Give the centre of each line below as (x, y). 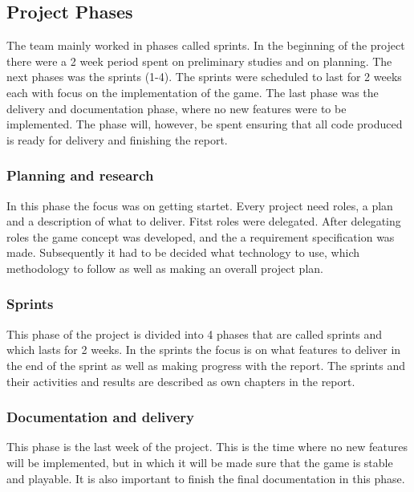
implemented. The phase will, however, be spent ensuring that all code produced (205, 124)
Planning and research (80, 175)
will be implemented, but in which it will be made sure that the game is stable (200, 462)
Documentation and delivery (101, 417)
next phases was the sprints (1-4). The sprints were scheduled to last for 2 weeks (204, 77)
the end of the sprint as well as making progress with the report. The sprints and (206, 365)
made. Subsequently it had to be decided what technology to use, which (183, 252)
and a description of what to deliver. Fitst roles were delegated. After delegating (204, 221)
